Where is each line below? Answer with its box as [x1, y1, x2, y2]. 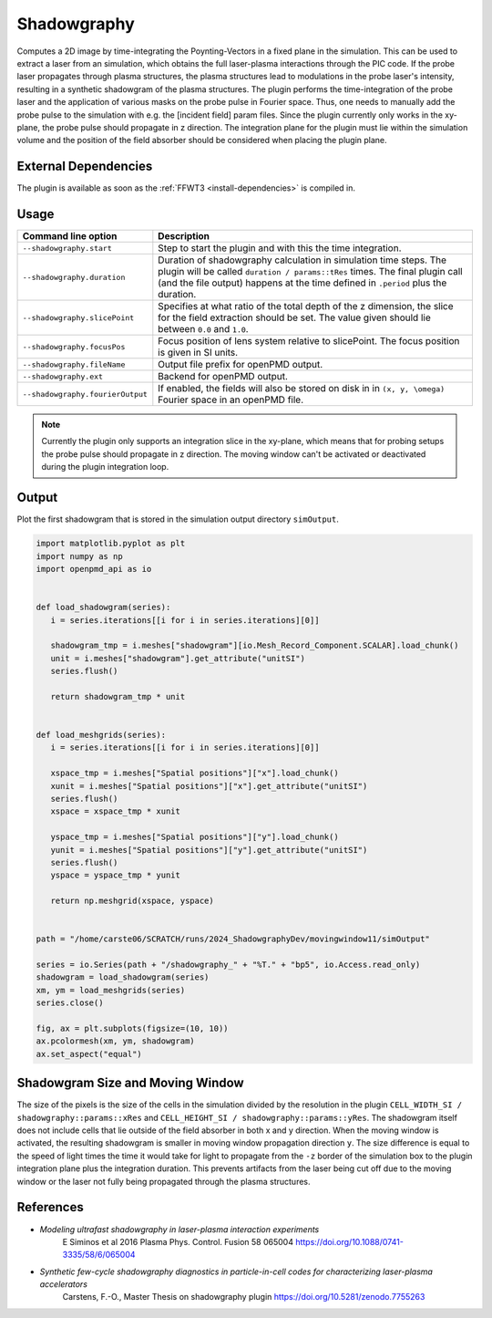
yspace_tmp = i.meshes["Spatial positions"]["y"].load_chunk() [50, 832, 339, 843]
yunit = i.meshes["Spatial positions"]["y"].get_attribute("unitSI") [50, 845, 368, 855]
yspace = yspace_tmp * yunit [50, 870, 181, 880]
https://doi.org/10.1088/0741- [294, 1236, 405, 1247]
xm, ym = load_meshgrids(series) [36, 985, 186, 995]
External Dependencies [16, 159, 153, 174]
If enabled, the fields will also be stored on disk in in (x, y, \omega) [158, 382, 446, 395]
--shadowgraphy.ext [22, 371, 104, 381]
